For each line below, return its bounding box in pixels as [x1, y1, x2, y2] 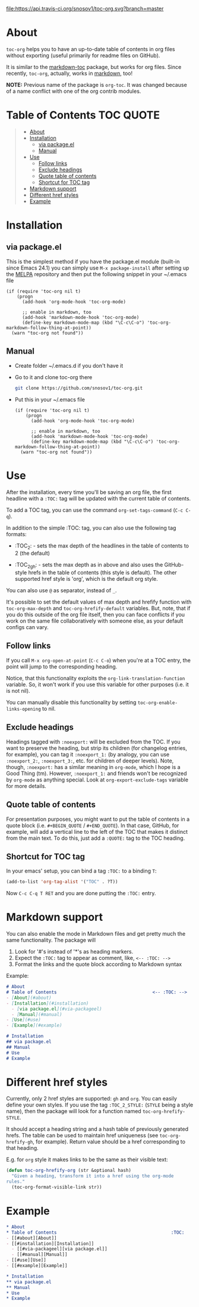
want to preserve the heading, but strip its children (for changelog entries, [6, 744, 187, 752]
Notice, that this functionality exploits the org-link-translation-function [6, 674, 185, 681]
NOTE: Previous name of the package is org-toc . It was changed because [6, 81, 187, 88]
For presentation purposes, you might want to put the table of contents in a [6, 815, 190, 823]
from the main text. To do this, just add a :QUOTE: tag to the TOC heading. [6, 834, 185, 842]
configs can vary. [6, 624, 49, 631]
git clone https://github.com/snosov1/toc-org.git [14, 385, 143, 391]
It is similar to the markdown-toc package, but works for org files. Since [6, 63, 182, 70]
